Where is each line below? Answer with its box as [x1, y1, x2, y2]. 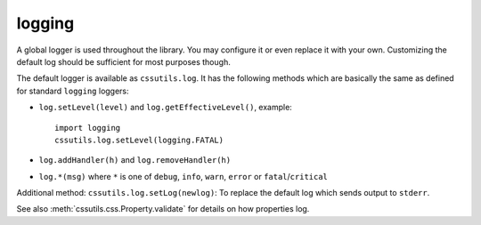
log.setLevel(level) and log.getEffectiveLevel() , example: [38, 102, 293, 113]
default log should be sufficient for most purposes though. [16, 56, 231, 67]
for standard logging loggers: [16, 85, 129, 96]
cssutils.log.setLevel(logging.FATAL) [54, 134, 224, 145]
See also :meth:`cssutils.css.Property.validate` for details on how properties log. [16, 204, 310, 214]
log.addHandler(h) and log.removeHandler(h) [38, 155, 232, 165]
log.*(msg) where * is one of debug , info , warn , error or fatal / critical [38, 171, 329, 181]
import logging [54, 123, 121, 133]
